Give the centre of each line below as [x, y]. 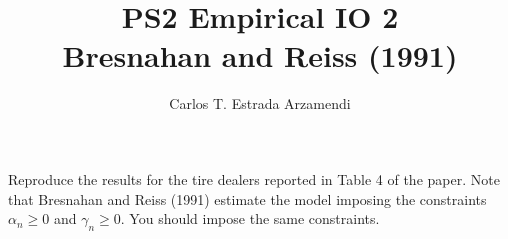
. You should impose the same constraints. [250, 218]
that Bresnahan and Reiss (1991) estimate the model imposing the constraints [247, 198]
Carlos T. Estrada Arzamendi [260, 103]
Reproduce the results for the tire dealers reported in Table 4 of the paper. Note [254, 178]
